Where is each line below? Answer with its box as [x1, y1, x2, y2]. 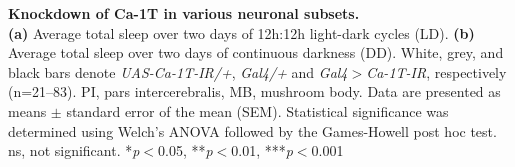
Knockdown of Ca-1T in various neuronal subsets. [8, 3, 360, 23]
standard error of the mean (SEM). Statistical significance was [66, 100, 449, 121]
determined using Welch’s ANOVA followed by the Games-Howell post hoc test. [8, 120, 497, 141]
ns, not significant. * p [8, 140, 140, 161]
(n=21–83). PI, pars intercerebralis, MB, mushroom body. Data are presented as [8, 81, 501, 102]
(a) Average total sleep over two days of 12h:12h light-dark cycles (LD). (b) [8, 22, 475, 43]
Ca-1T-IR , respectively [366, 61, 507, 82]
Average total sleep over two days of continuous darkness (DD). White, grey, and [8, 42, 504, 63]
